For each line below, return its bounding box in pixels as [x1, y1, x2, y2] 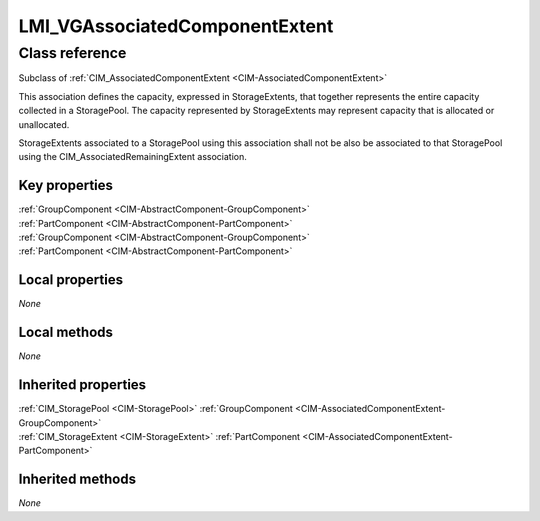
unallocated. [18, 118, 70, 130]
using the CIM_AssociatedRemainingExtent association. [18, 151, 247, 163]
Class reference [18, 44, 127, 62]
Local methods [18, 324, 114, 341]
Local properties [18, 271, 124, 289]
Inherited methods [18, 471, 137, 488]
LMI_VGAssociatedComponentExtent [18, 15, 334, 37]
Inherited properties [18, 376, 147, 394]
